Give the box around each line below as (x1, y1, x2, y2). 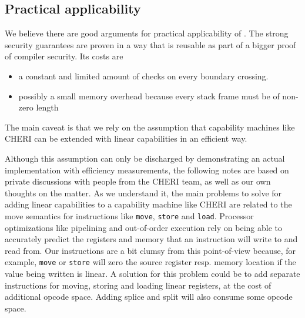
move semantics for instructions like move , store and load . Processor (5, 209, 254, 222)
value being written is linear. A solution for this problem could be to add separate (5, 267, 300, 280)
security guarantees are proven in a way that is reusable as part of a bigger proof (5, 38, 296, 51)
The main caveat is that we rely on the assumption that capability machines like (5, 120, 295, 133)
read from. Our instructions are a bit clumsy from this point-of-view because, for (5, 244, 296, 256)
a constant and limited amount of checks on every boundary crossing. (18, 69, 269, 82)
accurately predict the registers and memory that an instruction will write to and (5, 233, 298, 245)
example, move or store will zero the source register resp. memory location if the (5, 256, 296, 268)
